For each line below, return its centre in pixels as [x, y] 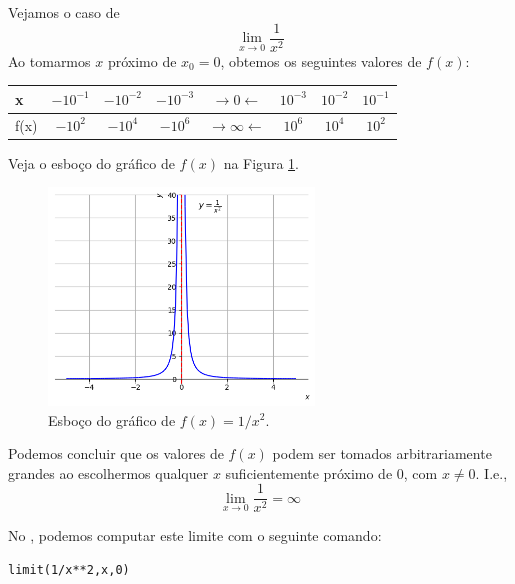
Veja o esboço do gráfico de [91, 162]
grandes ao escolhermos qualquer [108, 472]
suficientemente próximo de [309, 472]
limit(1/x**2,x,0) [69, 569]
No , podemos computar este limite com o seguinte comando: [195, 535]
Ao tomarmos [49, 60]
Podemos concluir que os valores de [116, 453]
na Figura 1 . [261, 162]
